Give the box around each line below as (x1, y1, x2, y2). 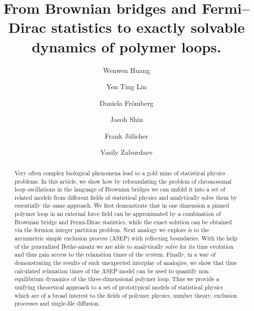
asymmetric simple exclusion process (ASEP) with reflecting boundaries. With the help (14, 234, 237, 242)
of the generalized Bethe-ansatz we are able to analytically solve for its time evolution (14, 242, 234, 250)
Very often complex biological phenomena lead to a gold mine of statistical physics (14, 168, 226, 177)
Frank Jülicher (104, 130, 149, 141)
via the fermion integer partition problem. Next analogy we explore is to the (14, 226, 209, 234)
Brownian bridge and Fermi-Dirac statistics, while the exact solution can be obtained (14, 217, 232, 226)
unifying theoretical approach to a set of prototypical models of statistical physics (14, 283, 223, 291)
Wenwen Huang (103, 65, 150, 75)
